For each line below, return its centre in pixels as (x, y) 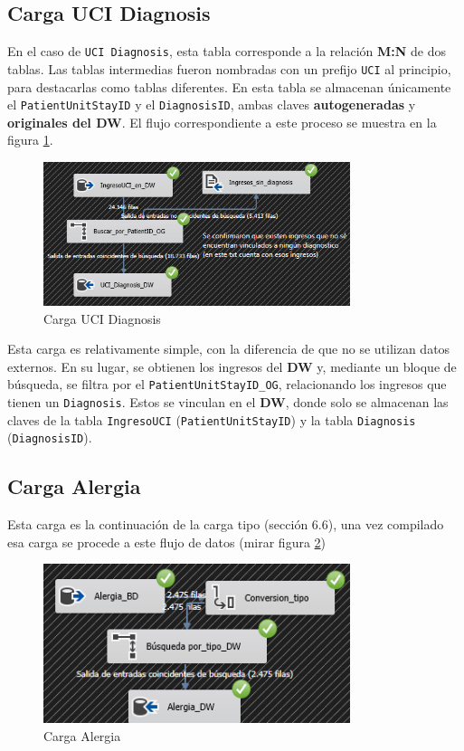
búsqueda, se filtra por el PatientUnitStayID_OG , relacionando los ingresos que (227, 384)
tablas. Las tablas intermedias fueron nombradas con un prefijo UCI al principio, (229, 68)
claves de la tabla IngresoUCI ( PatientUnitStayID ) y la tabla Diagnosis (212, 419)
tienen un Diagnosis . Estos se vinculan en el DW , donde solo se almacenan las (228, 401)
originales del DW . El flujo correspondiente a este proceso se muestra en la (222, 122)
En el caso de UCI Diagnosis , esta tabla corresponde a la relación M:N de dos (227, 51)
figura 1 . (30, 140)
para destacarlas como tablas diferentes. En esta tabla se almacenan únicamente (229, 86)
